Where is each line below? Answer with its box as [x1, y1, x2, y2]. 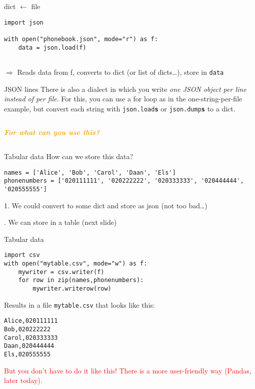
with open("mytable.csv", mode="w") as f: [4, 260, 147, 267]
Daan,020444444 [4, 342, 54, 350]
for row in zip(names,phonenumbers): [18, 277, 144, 284]
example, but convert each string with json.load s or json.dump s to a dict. [4, 103, 235, 113]
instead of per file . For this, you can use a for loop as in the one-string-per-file [4, 93, 242, 104]
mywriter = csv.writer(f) [18, 268, 104, 276]
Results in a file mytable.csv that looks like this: [4, 299, 155, 310]
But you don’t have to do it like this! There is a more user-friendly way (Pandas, [4, 365, 251, 375]
